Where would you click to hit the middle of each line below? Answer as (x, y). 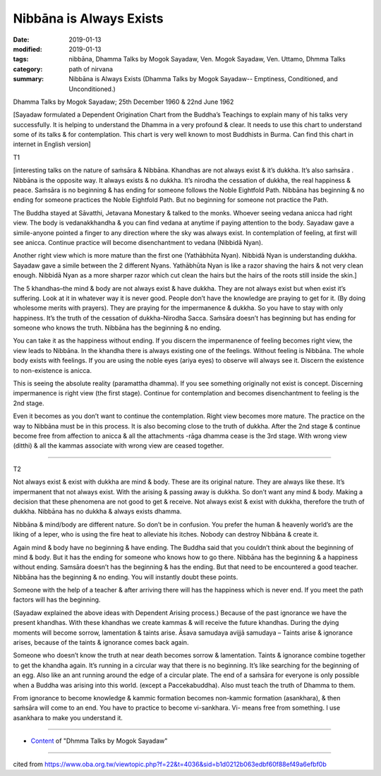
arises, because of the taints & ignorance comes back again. (101, 643)
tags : (21, 59)
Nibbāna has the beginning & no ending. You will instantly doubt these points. (126, 577)
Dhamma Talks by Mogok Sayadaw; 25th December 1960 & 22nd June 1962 (123, 102)
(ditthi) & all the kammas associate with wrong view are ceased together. (119, 446)
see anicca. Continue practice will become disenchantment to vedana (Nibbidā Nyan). (138, 242)
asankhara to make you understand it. (68, 717)
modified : (28, 49)
